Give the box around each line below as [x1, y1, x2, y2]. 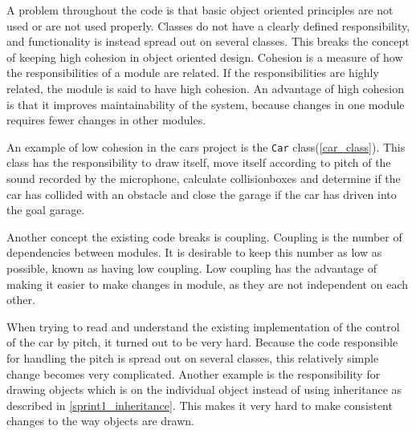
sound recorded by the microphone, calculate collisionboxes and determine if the [6, 170, 401, 186]
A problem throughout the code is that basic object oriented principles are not [6, 2, 394, 18]
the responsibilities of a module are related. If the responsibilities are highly [6, 64, 379, 81]
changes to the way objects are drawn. [6, 412, 194, 429]
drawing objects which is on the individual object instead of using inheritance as [6, 381, 402, 398]
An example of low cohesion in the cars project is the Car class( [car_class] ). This [6, 138, 406, 155]
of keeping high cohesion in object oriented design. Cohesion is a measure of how [6, 48, 403, 65]
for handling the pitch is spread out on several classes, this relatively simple [6, 349, 379, 366]
